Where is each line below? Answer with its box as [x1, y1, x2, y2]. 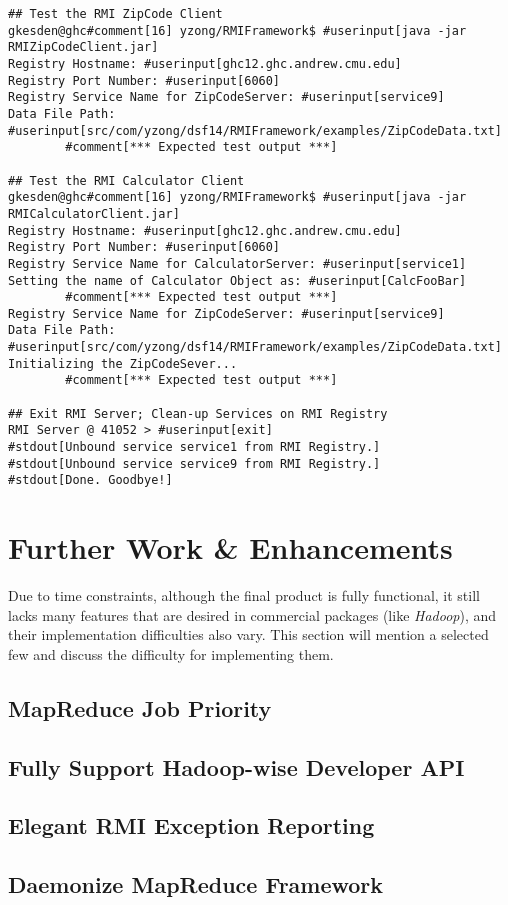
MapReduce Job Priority [8, 692, 272, 723]
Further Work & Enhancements [8, 527, 453, 568]
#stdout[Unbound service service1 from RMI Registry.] [8, 440, 381, 455]
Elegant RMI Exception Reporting [8, 810, 375, 841]
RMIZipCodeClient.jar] [8, 40, 159, 55]
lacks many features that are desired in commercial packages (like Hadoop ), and [8, 604, 497, 625]
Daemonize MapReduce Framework [8, 869, 384, 900]
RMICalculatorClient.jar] [8, 206, 180, 221]
